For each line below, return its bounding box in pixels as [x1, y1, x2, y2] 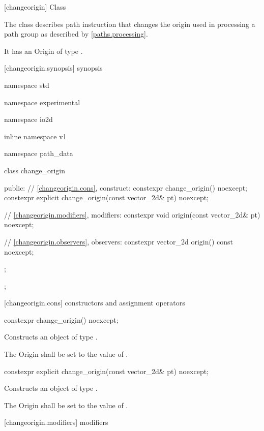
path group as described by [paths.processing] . [4, 28, 148, 39]
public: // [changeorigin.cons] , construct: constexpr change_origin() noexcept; [4, 182, 248, 193]
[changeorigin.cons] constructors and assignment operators [4, 297, 185, 308]
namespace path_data [4, 148, 73, 159]
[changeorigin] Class [4, 2, 66, 12]
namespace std [4, 79, 49, 90]
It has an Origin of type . [4, 45, 83, 56]
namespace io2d [4, 114, 53, 125]
